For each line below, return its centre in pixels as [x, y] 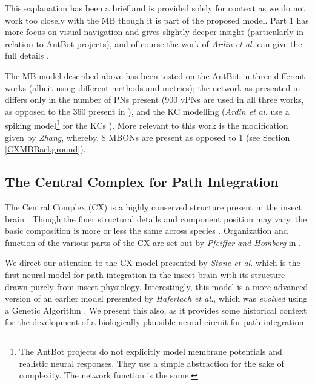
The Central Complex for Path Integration [142, 182]
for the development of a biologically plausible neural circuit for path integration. [156, 322]
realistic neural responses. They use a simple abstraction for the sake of [151, 363]
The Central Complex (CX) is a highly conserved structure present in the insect [154, 206]
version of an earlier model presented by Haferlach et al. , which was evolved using [156, 298]
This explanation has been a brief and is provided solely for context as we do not [155, 8]
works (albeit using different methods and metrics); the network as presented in [153, 87]
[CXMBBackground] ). [45, 149]
